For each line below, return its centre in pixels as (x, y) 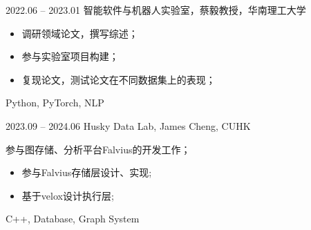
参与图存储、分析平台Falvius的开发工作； (98, 149)
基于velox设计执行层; (68, 195)
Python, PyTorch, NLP (55, 103)
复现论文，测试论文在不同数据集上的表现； (119, 79)
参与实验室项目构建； (70, 56)
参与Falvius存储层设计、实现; (87, 172)
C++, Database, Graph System (73, 219)
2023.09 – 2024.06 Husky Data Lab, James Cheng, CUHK (128, 125)
